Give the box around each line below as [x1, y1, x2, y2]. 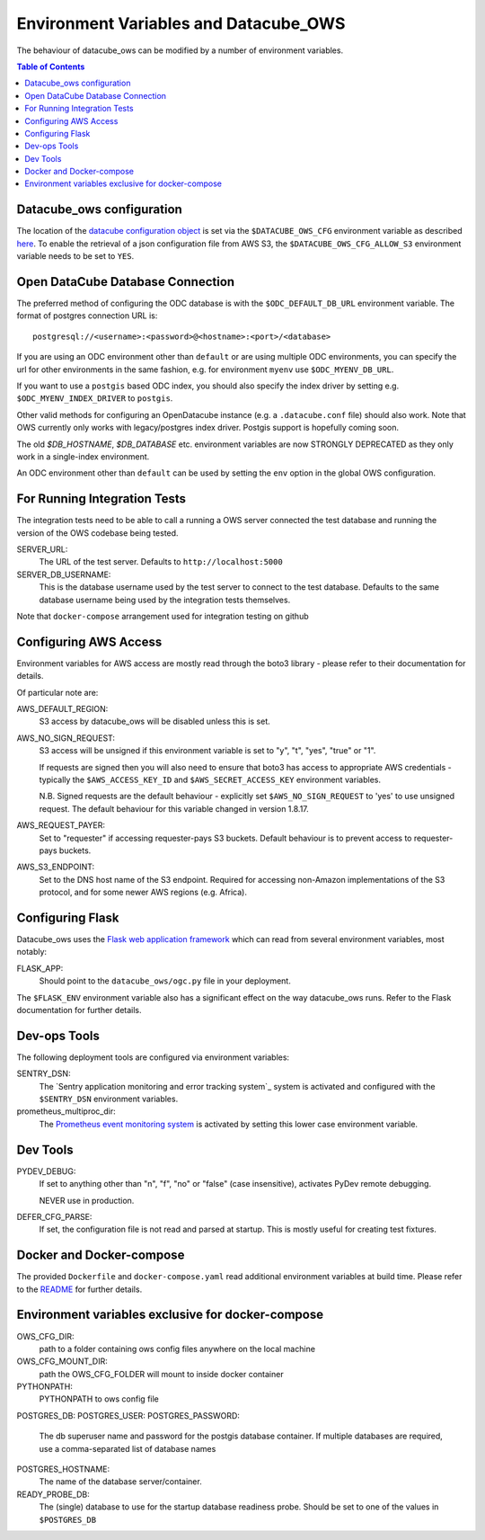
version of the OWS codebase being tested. [16, 527, 179, 539]
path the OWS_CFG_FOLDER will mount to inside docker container [39, 1368, 284, 1379]
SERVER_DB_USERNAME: [16, 569, 111, 580]
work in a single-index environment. [16, 450, 150, 462]
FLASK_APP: [16, 963, 64, 974]
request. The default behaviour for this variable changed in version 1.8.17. [39, 803, 309, 814]
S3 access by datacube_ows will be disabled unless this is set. [39, 716, 271, 727]
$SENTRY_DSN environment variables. [39, 1093, 179, 1105]
